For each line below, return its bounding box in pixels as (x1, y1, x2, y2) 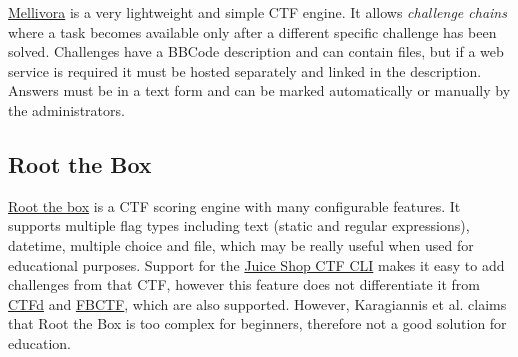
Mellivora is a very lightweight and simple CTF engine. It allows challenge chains (8, 2, 507, 22)
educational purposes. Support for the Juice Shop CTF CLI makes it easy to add (8, 254, 505, 275)
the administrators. (8, 99, 125, 120)
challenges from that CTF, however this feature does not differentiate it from (8, 274, 480, 295)
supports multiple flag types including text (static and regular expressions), (8, 215, 470, 236)
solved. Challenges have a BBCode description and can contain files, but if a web (8, 41, 504, 62)
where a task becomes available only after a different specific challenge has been (8, 21, 497, 42)
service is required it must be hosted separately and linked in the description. (8, 60, 482, 81)
